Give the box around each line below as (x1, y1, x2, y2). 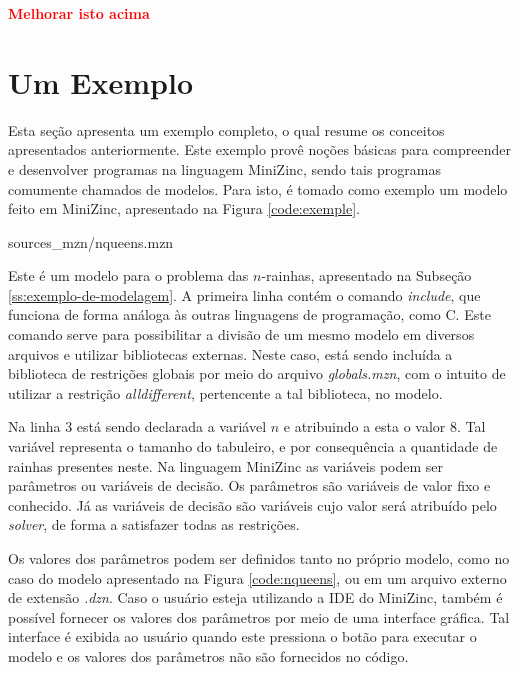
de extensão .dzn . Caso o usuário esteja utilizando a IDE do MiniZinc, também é (8, 587, 503, 608)
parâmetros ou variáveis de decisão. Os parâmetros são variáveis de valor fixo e (8, 475, 491, 496)
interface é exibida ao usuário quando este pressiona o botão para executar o (8, 626, 477, 647)
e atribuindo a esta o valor (283, 416, 446, 437)
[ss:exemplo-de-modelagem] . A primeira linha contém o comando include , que (8, 284, 481, 305)
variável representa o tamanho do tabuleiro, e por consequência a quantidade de (8, 436, 498, 457)
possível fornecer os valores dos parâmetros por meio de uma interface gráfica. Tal (8, 606, 510, 627)
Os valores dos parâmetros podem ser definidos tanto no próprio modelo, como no (8, 548, 510, 568)
